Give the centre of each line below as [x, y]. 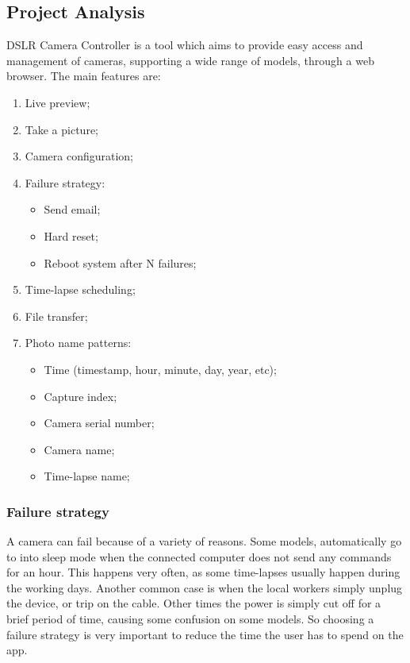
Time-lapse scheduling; [80, 289]
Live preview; [57, 102]
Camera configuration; [79, 156]
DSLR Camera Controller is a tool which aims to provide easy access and [185, 45]
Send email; [72, 209]
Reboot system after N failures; [120, 262]
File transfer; [56, 316]
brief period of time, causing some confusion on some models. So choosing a [190, 619]
